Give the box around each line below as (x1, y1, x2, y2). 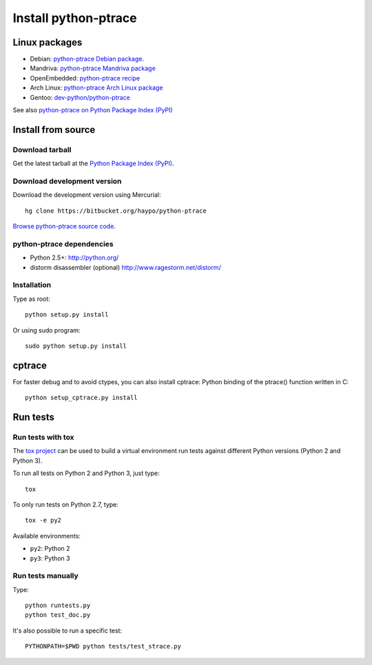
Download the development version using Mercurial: (12, 191, 161, 199)
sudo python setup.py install (25, 341, 127, 350)
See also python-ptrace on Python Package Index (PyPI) (12, 106, 173, 114)
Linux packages (12, 36, 83, 48)
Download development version (12, 176, 122, 186)
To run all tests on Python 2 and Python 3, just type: (12, 469, 160, 478)
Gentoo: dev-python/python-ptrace (30, 93, 131, 101)
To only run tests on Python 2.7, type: (12, 500, 118, 509)
